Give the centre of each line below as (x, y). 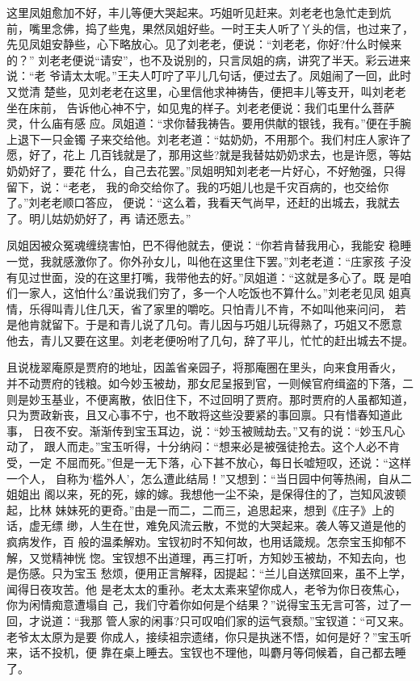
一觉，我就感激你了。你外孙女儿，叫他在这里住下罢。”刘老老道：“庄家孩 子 (203, 261)
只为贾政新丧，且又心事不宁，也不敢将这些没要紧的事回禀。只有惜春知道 (199, 415)
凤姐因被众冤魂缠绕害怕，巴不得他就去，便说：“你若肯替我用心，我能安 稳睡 (209, 245)
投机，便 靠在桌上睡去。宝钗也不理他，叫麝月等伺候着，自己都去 (223, 652)
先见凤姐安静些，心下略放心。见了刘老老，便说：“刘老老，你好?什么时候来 (204, 44)
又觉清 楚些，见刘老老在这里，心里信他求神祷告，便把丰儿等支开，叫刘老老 (206, 91)
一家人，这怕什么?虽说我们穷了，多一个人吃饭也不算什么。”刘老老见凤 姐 (208, 293)
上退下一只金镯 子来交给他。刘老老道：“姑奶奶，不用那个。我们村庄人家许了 (209, 139)
